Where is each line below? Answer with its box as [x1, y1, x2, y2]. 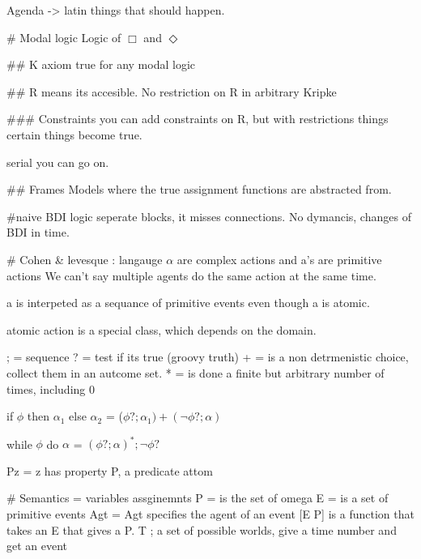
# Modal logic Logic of [6, 28, 121, 45]
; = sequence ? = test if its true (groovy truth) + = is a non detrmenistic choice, [6, 348, 409, 365]
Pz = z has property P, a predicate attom [6, 462, 213, 479]
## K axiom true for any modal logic [6, 56, 196, 73]
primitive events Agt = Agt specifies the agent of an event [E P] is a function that [6, 505, 415, 522]
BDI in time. [6, 224, 70, 241]
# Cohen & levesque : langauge [6, 250, 163, 267]
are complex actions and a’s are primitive [176, 250, 382, 267]
